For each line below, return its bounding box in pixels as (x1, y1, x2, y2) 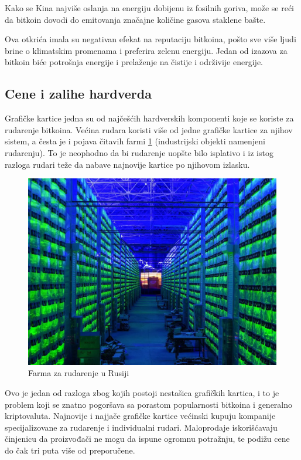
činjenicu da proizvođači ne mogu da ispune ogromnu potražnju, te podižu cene (5, 432, 290, 445)
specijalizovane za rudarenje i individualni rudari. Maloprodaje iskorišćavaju (5, 421, 278, 433)
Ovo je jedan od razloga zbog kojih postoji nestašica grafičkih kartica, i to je (5, 386, 279, 398)
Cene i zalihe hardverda (5, 84, 152, 103)
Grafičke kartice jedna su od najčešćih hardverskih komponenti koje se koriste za (5, 112, 294, 124)
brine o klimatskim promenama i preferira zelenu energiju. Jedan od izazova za (5, 44, 288, 56)
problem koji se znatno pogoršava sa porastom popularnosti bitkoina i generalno (5, 398, 293, 410)
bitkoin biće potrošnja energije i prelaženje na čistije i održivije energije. (5, 56, 263, 68)
